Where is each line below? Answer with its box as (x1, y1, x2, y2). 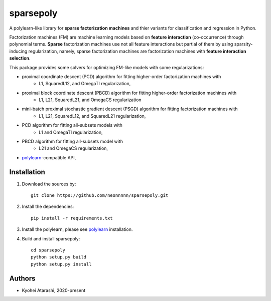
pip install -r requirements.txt (31, 215, 113, 221)
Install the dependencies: (22, 203, 74, 210)
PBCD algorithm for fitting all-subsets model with (22, 138, 123, 145)
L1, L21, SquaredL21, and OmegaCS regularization (39, 97, 142, 103)
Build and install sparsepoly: (22, 235, 80, 241)
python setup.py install (31, 261, 92, 267)
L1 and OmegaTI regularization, (39, 129, 103, 135)
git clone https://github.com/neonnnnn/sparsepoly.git (31, 193, 169, 198)
